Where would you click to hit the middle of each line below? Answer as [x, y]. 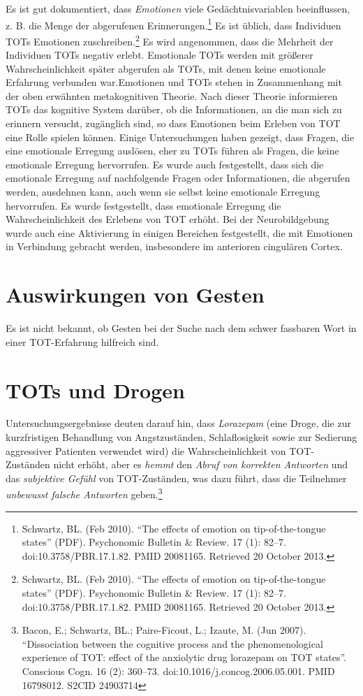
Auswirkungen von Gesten [135, 295]
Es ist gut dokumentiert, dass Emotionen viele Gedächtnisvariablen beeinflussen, [178, 8]
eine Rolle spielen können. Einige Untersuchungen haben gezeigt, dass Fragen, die [180, 137]
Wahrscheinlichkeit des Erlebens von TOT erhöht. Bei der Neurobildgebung [168, 219]
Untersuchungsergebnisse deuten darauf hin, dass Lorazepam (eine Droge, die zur [178, 423]
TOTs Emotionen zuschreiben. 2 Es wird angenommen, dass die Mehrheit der [170, 40]
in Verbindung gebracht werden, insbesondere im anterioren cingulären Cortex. [174, 246]
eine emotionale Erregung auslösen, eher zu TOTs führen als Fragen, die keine [172, 151]
